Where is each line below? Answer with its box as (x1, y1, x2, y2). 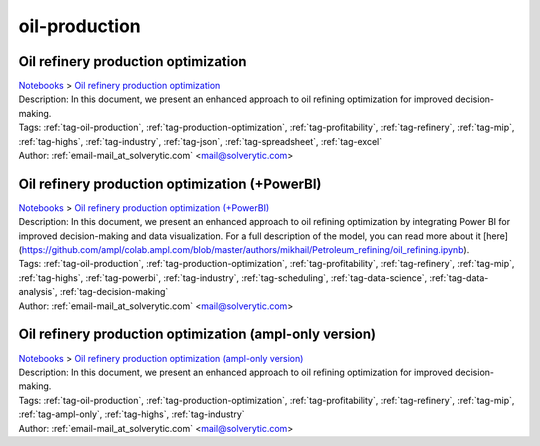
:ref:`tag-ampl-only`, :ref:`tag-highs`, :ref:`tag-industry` (18, 408, 245, 420)
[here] (482, 230, 509, 242)
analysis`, (18, 286, 59, 298)
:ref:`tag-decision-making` (59, 286, 169, 298)
